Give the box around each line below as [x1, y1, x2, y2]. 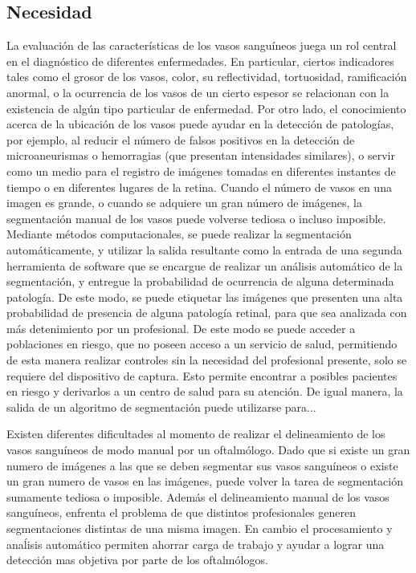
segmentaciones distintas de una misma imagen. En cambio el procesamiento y [6, 520, 393, 537]
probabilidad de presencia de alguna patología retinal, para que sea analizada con [6, 304, 407, 321]
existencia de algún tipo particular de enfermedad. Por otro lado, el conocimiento [6, 100, 406, 116]
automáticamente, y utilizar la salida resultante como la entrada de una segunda [6, 241, 402, 258]
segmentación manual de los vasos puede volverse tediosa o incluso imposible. [6, 209, 386, 226]
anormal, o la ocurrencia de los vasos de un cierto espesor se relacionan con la [6, 83, 389, 100]
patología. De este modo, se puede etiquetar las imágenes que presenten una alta [6, 288, 403, 305]
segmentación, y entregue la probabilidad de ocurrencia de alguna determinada [6, 273, 394, 290]
